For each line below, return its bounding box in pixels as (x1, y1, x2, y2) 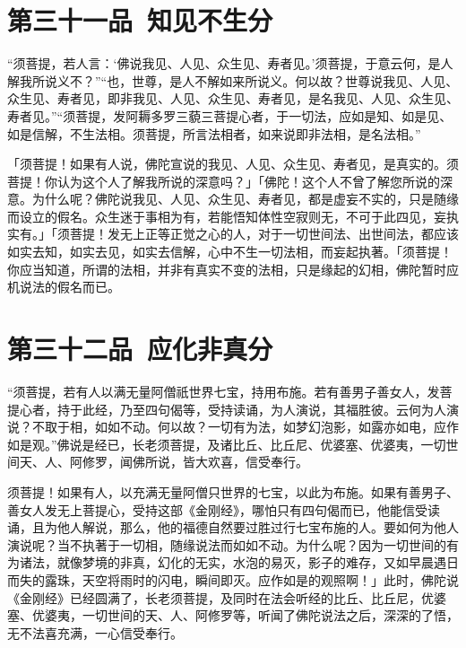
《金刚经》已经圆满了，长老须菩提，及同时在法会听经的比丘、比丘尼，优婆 (7, 588, 446, 607)
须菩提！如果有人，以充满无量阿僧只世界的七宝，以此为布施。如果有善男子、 (7, 482, 459, 501)
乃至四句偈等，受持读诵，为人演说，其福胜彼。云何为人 (119, 399, 446, 418)
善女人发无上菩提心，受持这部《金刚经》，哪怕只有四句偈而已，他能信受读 (7, 500, 440, 519)
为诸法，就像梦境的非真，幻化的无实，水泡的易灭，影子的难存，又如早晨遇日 (7, 553, 459, 572)
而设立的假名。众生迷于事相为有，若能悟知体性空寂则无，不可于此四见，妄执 (7, 206, 459, 225)
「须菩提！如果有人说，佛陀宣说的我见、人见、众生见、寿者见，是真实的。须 (7, 154, 459, 173)
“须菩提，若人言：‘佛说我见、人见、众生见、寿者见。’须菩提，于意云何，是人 (7, 54, 453, 73)
